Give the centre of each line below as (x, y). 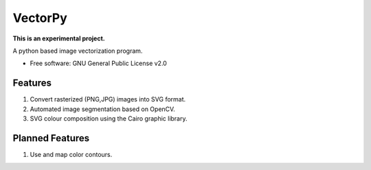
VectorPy (40, 18)
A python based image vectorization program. (78, 51)
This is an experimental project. (59, 38)
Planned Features (51, 138)
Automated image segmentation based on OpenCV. (102, 109)
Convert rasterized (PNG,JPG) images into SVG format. (108, 99)
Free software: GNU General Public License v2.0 (99, 63)
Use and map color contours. (71, 154)
